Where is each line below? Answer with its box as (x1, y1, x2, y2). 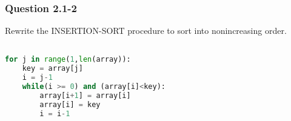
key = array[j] (22, 64, 83, 73)
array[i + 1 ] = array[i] (39, 91, 131, 100)
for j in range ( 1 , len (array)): (5, 55, 131, 64)
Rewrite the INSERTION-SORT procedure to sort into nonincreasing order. (5, 24, 287, 37)
